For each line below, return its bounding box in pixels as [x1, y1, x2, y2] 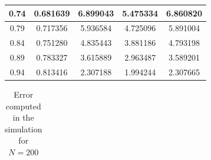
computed [5, 99, 41, 112]
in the [12, 111, 34, 124]
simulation [5, 122, 42, 135]
